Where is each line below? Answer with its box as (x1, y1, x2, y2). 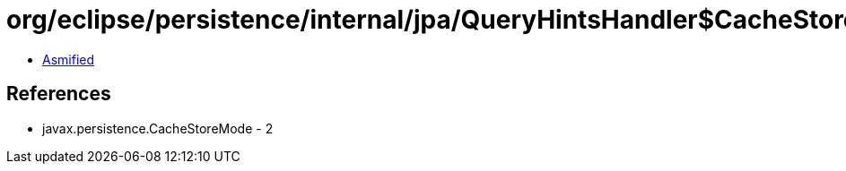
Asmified (42, 51, 95, 67)
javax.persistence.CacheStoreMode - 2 (42, 120, 274, 136)
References (6, 82, 111, 106)
